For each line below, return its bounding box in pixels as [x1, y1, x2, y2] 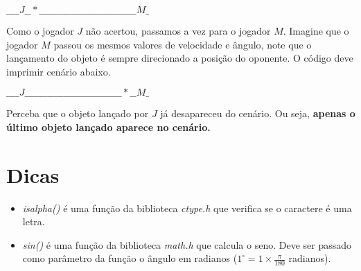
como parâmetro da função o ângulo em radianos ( [22, 251, 238, 265]
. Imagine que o [283, 24, 349, 37]
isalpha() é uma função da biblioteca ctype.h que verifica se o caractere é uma [22, 200, 352, 215]
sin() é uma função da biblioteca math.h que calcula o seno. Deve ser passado [22, 237, 352, 252]
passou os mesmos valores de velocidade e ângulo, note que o [53, 37, 312, 51]
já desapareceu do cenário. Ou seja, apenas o [160, 106, 355, 121]
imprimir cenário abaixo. [6, 64, 111, 78]
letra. [22, 214, 45, 229]
